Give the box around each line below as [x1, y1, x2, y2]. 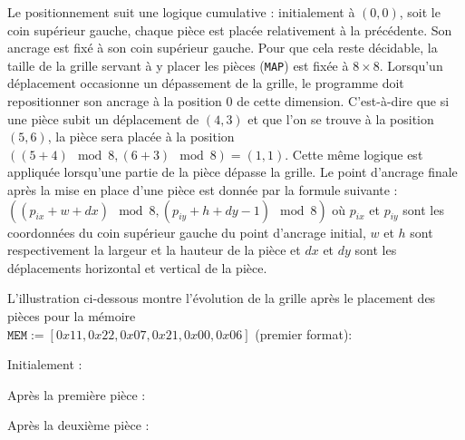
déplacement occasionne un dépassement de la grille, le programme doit [7, 73, 404, 93]
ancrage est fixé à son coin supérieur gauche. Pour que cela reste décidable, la [7, 38, 438, 57]
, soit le [399, 3, 441, 21]
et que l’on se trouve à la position [247, 109, 434, 128]
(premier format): [255, 324, 353, 343]
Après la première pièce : [7, 385, 146, 404]
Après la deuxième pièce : [7, 416, 150, 435]
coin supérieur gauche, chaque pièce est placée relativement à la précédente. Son [7, 20, 452, 39]
